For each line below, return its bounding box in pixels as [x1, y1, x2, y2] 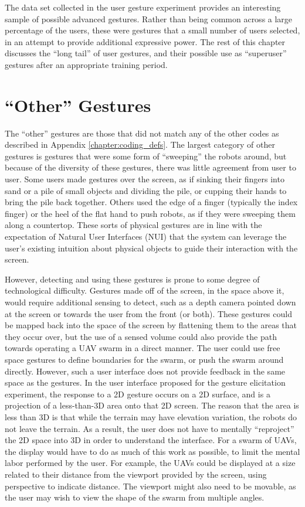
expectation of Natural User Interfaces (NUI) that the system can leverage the [5, 230, 287, 243]
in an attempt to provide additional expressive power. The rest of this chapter [5, 35, 286, 47]
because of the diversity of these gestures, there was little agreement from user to [5, 161, 296, 173]
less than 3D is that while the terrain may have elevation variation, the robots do [5, 410, 297, 423]
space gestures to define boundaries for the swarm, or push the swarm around [5, 353, 284, 365]
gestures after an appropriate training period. [5, 58, 168, 70]
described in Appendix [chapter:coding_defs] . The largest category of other [5, 138, 275, 151]
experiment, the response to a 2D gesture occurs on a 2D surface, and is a [5, 387, 270, 400]
